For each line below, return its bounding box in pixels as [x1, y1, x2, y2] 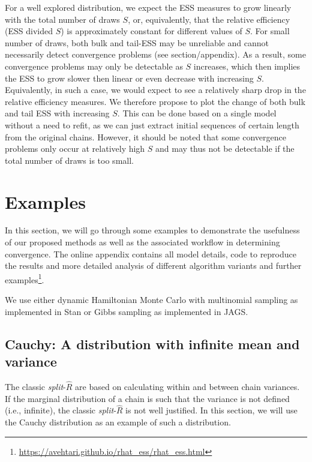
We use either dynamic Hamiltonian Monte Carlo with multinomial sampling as [5, 293, 298, 306]
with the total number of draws [5, 13, 120, 25]
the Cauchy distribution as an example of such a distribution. [5, 416, 231, 428]
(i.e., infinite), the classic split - [5, 404, 116, 416]
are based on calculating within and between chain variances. [75, 380, 300, 393]
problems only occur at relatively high [5, 142, 145, 155]
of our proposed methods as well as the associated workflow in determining [5, 236, 280, 248]
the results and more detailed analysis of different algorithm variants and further [5, 259, 302, 272]
